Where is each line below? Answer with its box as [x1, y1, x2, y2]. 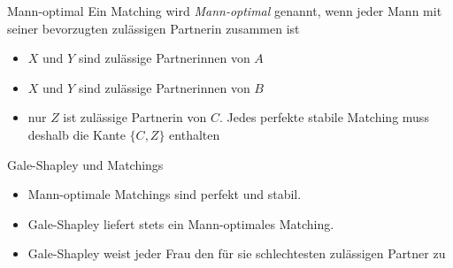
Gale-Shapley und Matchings [7, 155, 164, 173]
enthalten [169, 125, 220, 143]
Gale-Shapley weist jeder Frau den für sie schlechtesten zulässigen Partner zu [27, 244, 446, 263]
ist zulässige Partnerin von [63, 108, 207, 126]
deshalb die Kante [27, 125, 126, 143]
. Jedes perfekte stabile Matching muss [219, 108, 429, 126]
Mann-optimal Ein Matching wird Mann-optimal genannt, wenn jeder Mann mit [7, 2, 442, 19]
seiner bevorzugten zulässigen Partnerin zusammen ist [7, 19, 300, 37]
